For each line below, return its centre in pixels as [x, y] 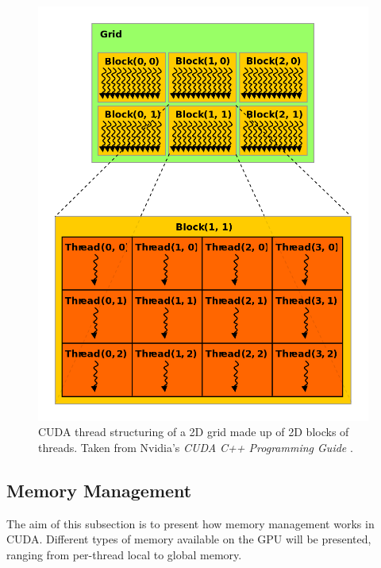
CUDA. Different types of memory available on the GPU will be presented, [189, 539]
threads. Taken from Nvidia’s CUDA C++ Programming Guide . [196, 447]
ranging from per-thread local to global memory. [124, 554]
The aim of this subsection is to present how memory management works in [190, 523]
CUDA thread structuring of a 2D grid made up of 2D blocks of [194, 432]
